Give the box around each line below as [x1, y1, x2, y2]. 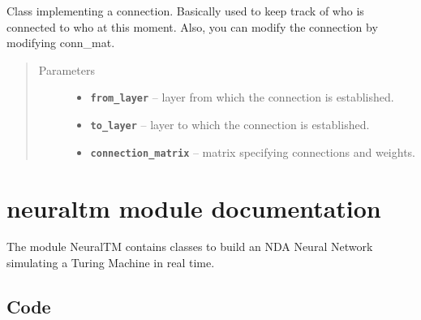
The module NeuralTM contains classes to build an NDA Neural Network [6, 238, 373, 255]
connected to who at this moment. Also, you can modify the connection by [6, 18, 378, 35]
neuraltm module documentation [6, 191, 381, 224]
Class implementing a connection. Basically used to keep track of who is [6, 2, 364, 19]
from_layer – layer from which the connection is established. [90, 89, 394, 106]
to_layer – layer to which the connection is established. [90, 116, 370, 133]
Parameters [38, 61, 95, 78]
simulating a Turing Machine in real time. [6, 254, 215, 271]
